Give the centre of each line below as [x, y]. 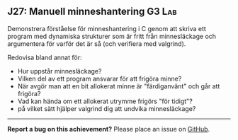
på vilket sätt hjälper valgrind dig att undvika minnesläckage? [107, 108]
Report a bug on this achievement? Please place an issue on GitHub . [109, 129]
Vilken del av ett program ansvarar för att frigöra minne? [100, 78]
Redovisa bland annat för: [45, 57]
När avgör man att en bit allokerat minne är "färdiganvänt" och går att [119, 86]
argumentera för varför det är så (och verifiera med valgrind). [97, 43]
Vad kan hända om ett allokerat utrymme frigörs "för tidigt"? [105, 101]
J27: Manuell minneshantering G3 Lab [92, 12]
